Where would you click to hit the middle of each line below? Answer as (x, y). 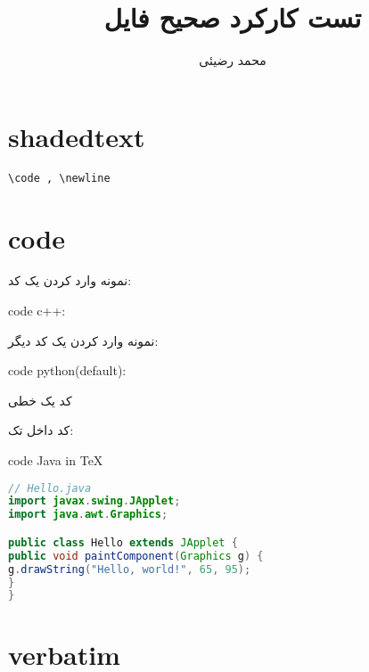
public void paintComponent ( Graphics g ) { (136, 556)
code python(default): (67, 370)
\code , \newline (59, 178)
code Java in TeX (56, 460)
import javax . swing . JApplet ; (94, 501)
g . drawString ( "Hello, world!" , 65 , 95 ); (130, 569)
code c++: (37, 311)
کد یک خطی (40, 400)
